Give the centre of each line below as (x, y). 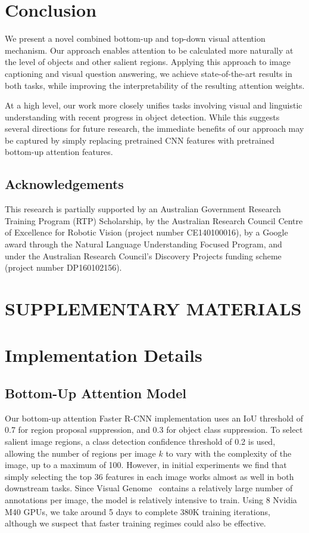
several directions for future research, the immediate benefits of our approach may (154, 128)
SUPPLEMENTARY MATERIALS (153, 309)
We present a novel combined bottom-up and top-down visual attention (135, 38)
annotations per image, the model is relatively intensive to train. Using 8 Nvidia (151, 499)
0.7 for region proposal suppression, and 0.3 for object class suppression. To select (154, 430)
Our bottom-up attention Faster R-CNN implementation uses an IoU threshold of (154, 418)
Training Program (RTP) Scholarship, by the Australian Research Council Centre (154, 220)
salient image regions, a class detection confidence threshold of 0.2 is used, (140, 441)
